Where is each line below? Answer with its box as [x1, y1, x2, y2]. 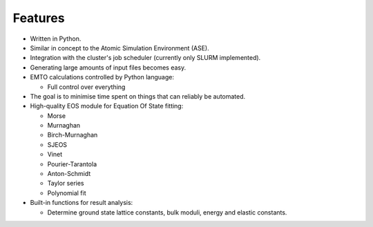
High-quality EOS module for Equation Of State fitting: [30, 102, 184, 110]
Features [12, 10, 65, 26]
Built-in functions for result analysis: [30, 199, 133, 207]
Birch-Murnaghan [47, 131, 98, 139]
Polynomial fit [47, 188, 86, 197]
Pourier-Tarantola [47, 159, 97, 168]
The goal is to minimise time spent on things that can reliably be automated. [30, 92, 246, 100]
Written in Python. [30, 34, 82, 43]
